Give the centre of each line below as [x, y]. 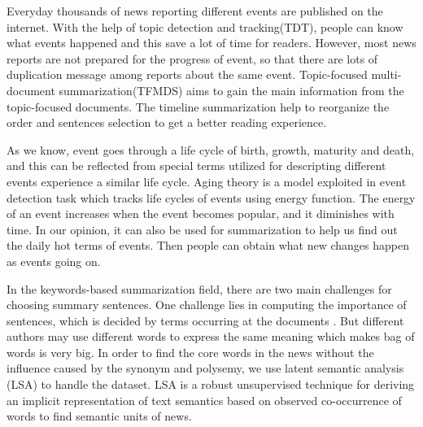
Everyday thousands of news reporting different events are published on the [195, 11]
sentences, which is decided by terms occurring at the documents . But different [205, 320]
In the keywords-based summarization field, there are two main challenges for [199, 288]
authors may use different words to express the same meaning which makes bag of [211, 336]
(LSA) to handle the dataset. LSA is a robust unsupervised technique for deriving [211, 384]
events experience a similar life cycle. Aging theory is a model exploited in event [207, 181]
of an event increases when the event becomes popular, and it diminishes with [201, 213]
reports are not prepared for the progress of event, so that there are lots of [192, 58]
